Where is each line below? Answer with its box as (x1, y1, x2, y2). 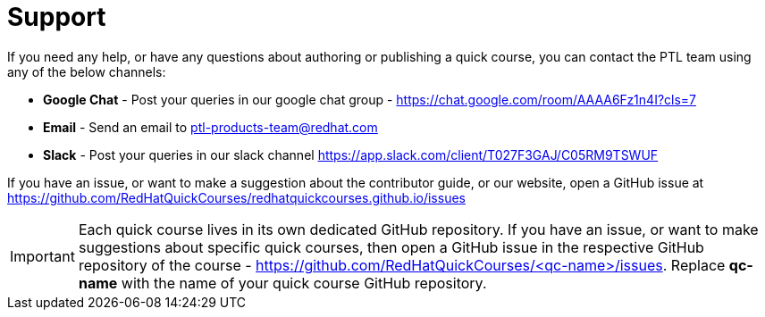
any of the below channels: (7, 63, 166, 79)
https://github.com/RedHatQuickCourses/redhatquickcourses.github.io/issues (7, 189, 466, 205)
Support (7, 2, 106, 32)
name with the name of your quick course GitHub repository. (78, 273, 487, 292)
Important (10, 246, 75, 265)
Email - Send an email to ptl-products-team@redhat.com (43, 119, 378, 135)
